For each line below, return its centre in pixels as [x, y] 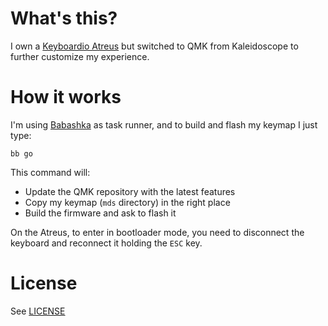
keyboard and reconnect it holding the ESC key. [106, 243]
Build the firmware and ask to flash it [100, 213]
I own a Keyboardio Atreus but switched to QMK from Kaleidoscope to [154, 46]
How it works [66, 97]
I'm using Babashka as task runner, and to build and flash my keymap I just [164, 124]
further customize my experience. [80, 56]
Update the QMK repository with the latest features [130, 191]
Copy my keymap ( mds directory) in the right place [127, 202]
